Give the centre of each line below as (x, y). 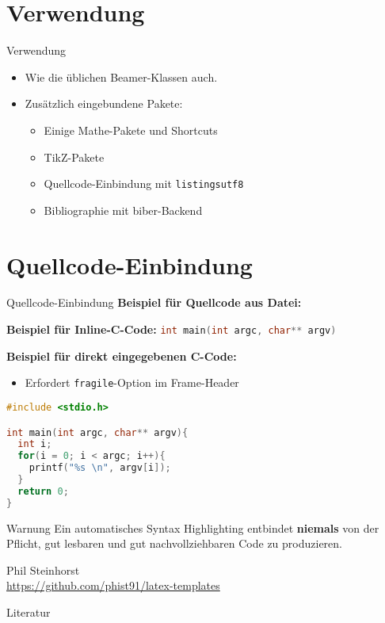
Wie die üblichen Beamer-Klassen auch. (121, 76)
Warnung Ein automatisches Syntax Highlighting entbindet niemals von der (193, 527)
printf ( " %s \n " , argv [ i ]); (100, 468)
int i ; (35, 444)
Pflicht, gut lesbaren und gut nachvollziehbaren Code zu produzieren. (174, 543)
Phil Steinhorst (43, 569)
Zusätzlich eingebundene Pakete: (104, 103)
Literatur (29, 612)
